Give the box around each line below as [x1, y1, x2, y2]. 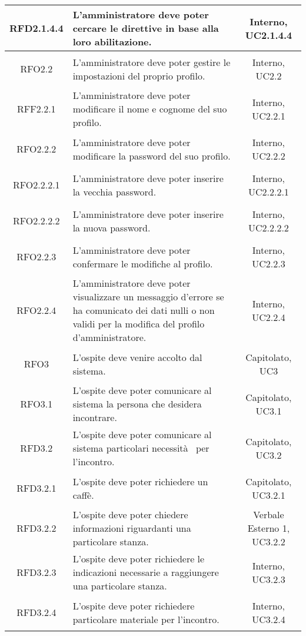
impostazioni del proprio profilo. [72, 68, 205, 82]
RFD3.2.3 [16, 565, 56, 579]
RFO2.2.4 [16, 303, 56, 317]
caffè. [72, 488, 94, 502]
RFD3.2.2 [16, 521, 56, 535]
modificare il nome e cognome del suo [72, 102, 227, 115]
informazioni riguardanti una [72, 521, 191, 535]
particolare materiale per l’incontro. [72, 612, 219, 626]
